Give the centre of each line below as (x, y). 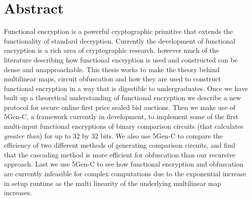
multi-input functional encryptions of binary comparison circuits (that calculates (124, 126)
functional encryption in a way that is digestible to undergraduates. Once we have (126, 88)
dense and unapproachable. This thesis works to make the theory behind (112, 69)
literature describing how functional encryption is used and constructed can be (121, 59)
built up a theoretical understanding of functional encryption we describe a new (123, 98)
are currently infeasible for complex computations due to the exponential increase (125, 174)
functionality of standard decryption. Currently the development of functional (120, 40)
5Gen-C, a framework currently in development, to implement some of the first (121, 116)
